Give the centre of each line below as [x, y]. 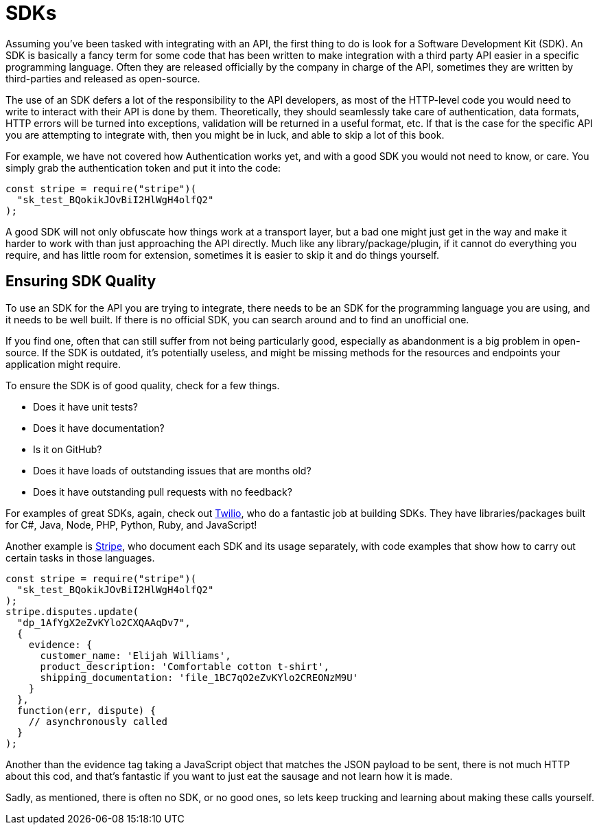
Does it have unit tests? [85, 406]
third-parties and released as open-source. [103, 78]
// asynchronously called [98, 721]
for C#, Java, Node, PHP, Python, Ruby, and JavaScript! [131, 524]
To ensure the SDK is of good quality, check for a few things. [143, 385]
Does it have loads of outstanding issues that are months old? [172, 470]
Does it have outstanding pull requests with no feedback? [163, 492]
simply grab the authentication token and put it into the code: [143, 168]
